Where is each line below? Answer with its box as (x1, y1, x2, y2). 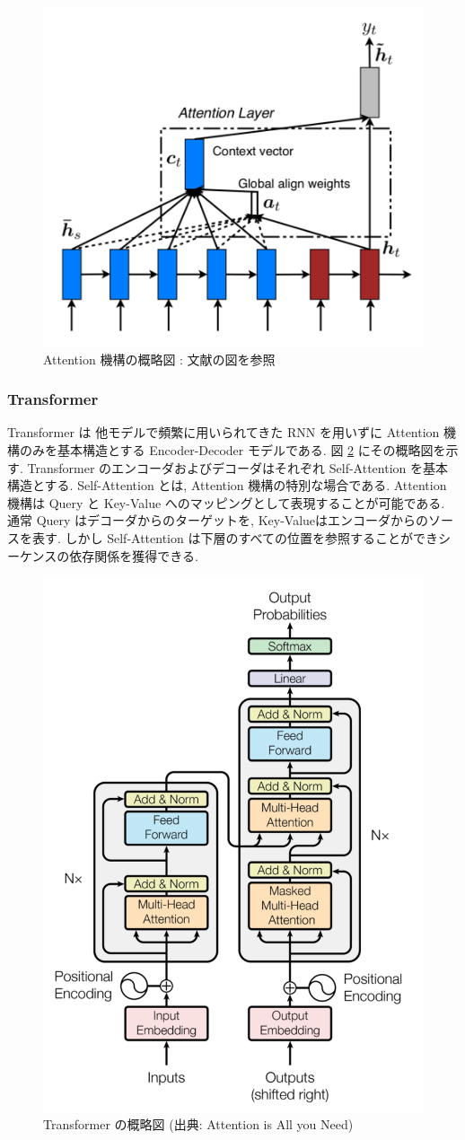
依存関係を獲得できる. (69, 546, 198, 565)
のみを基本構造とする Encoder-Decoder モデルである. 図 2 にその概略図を (19, 440, 446, 459)
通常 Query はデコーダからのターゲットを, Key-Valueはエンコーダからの (7, 511, 429, 530)
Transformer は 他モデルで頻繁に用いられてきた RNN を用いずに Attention (7, 423, 440, 442)
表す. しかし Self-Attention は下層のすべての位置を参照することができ (31, 528, 438, 547)
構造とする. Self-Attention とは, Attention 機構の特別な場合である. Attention (7, 476, 447, 495)
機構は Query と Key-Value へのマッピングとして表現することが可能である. (7, 493, 445, 512)
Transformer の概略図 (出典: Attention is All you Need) (43, 1115, 354, 1134)
